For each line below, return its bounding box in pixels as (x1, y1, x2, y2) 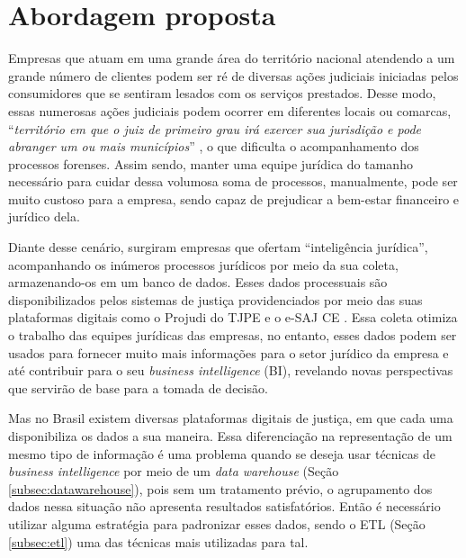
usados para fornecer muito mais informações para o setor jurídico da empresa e (8, 343, 449, 362)
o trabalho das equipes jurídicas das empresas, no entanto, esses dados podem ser (8, 326, 457, 345)
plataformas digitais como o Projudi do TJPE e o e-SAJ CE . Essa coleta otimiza (8, 308, 458, 327)
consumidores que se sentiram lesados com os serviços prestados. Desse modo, (8, 84, 436, 103)
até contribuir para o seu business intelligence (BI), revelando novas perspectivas (8, 361, 453, 380)
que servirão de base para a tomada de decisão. (8, 378, 268, 397)
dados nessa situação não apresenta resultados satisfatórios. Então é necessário (8, 497, 441, 516)
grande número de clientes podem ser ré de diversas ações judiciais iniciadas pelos (8, 66, 459, 85)
